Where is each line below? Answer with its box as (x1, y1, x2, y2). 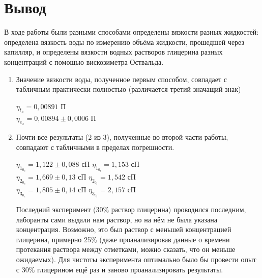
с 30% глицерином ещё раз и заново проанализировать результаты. (16, 264, 223, 274)
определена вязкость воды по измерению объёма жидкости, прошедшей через (4, 36, 245, 47)
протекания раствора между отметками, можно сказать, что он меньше (16, 244, 236, 255)
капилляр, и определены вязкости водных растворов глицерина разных (4, 46, 223, 57)
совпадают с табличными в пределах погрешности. (16, 141, 174, 152)
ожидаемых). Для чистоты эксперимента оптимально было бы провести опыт (16, 254, 256, 265)
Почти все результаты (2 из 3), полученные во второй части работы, (16, 132, 228, 142)
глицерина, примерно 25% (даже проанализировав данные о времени (16, 234, 230, 244)
